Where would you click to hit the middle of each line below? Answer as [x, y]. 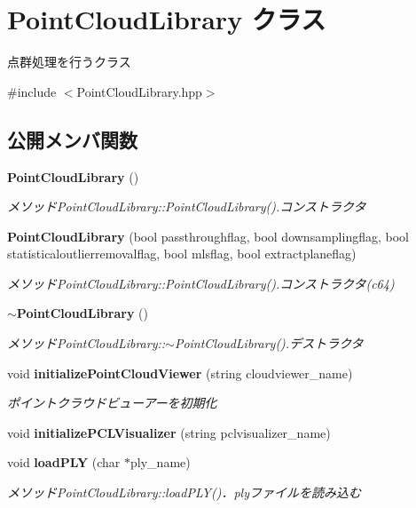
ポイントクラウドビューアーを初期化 [112, 403]
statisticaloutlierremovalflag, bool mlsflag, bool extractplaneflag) [182, 254]
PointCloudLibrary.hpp [139, 91]
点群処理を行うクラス [69, 62]
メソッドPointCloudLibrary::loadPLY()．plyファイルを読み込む [184, 492]
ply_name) [161, 462]
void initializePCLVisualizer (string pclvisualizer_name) [169, 432]
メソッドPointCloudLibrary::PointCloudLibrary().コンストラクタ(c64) [201, 283]
